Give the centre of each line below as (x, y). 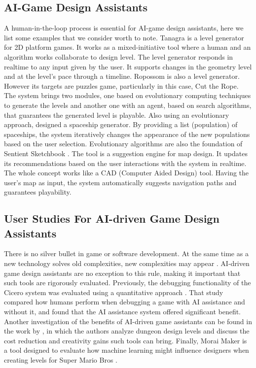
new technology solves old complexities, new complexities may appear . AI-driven (127, 263)
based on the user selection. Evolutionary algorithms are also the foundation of (123, 144)
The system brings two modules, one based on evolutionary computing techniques (128, 95)
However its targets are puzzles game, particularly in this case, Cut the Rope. (121, 85)
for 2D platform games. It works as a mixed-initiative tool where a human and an (128, 47)
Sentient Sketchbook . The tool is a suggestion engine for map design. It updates (126, 153)
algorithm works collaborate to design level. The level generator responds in (119, 56)
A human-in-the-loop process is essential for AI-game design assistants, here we (124, 28)
